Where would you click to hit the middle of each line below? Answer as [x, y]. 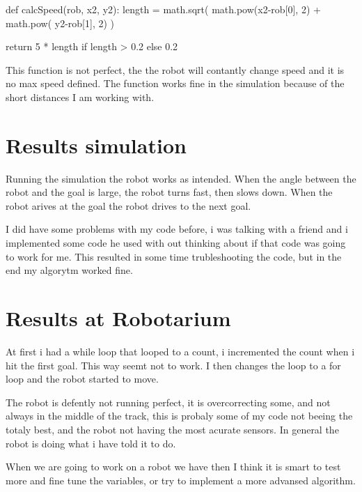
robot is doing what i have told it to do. [91, 443]
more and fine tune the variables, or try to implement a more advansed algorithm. [181, 480]
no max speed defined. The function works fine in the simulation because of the [175, 83]
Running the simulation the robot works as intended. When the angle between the [181, 178]
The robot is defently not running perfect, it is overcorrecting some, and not [168, 402]
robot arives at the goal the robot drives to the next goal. [128, 205]
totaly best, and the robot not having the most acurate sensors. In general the [172, 429]
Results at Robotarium [118, 318]
